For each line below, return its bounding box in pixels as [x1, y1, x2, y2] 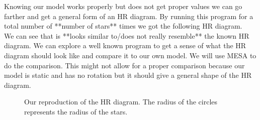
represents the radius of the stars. [24, 106, 128, 116]
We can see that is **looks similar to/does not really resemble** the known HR [4, 30, 249, 41]
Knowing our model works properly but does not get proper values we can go [4, 1, 242, 11]
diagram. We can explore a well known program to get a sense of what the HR [4, 40, 246, 51]
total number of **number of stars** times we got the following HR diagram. [4, 21, 242, 31]
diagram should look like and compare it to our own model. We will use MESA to [4, 50, 256, 60]
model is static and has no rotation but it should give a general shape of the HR [4, 70, 252, 80]
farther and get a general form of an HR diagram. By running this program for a [4, 11, 253, 21]
